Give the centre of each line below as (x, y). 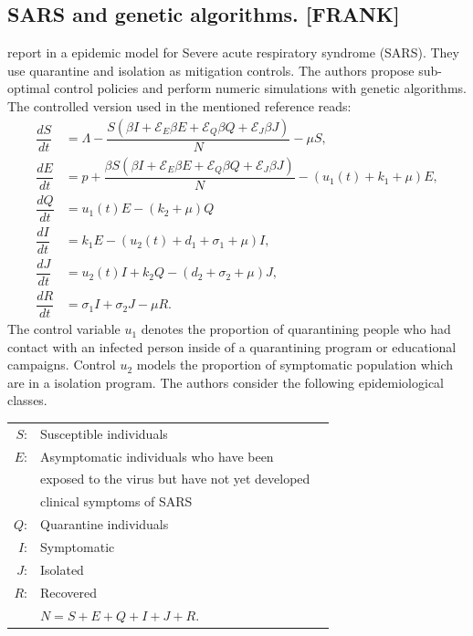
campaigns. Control (62, 365)
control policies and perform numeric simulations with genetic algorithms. (260, 88)
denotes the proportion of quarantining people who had (296, 329)
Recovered (68, 592)
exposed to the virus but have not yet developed (175, 479)
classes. (27, 400)
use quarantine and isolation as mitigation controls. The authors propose (211, 70)
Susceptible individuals (104, 433)
